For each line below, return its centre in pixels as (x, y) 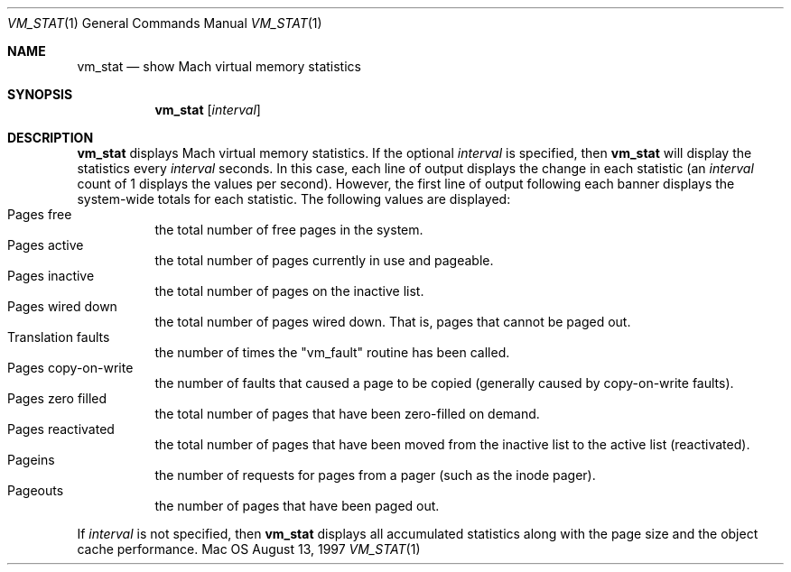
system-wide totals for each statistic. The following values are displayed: (294, 199)
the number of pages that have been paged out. (297, 506)
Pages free (40, 214)
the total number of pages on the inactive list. (289, 291)
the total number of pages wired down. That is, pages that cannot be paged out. (393, 322)
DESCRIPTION (51, 138)
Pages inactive (51, 276)
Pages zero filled (57, 398)
